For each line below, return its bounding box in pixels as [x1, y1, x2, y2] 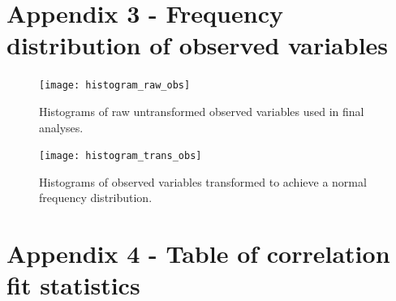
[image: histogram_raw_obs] [39, 80, 191, 92]
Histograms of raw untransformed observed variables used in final [39, 102, 364, 119]
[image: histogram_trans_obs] [39, 150, 202, 162]
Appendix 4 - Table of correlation [6, 237, 390, 270]
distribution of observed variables [6, 28, 389, 62]
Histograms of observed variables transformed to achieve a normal [39, 173, 367, 190]
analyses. [39, 118, 84, 135]
